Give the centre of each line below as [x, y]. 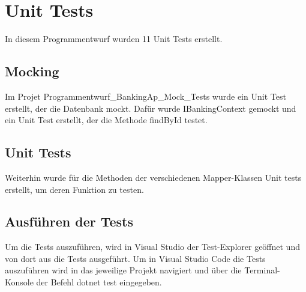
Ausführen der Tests [69, 221]
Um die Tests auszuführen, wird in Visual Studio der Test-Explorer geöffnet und [152, 247]
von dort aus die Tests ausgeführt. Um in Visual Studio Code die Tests [135, 258]
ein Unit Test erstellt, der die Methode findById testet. [106, 120]
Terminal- [262, 270]
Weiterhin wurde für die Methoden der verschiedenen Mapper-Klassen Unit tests [153, 177]
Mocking [32, 71]
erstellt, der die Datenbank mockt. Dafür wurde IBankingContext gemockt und [151, 108]
